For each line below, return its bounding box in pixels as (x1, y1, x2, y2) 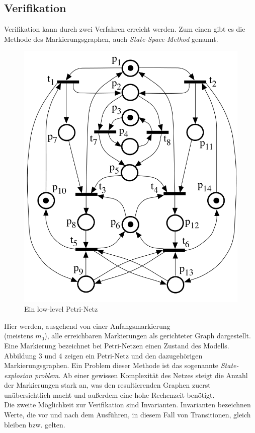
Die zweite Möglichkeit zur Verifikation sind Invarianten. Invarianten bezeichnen (4, 399, 251, 410)
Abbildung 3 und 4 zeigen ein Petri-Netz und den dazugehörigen (4, 350, 203, 360)
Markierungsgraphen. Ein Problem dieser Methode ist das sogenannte (4, 360, 219, 371)
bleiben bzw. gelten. (4, 419, 65, 429)
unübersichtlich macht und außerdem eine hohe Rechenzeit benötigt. (4, 389, 215, 400)
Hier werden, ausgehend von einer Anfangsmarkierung (4, 320, 171, 331)
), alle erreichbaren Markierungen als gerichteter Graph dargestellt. (44, 330, 251, 341)
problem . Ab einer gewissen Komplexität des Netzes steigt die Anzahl (34, 370, 248, 380)
